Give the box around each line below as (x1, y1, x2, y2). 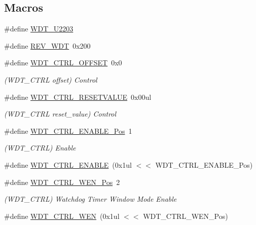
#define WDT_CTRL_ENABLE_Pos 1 (4, 125, 132, 136)
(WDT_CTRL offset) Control (4, 74, 97, 85)
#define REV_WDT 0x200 (4, 40, 91, 51)
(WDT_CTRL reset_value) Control (4, 108, 117, 119)
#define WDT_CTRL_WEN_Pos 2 (4, 176, 120, 187)
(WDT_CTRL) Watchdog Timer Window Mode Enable (4, 194, 177, 204)
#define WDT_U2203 (4, 23, 74, 34)
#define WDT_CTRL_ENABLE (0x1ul (4, 159, 132, 170)
